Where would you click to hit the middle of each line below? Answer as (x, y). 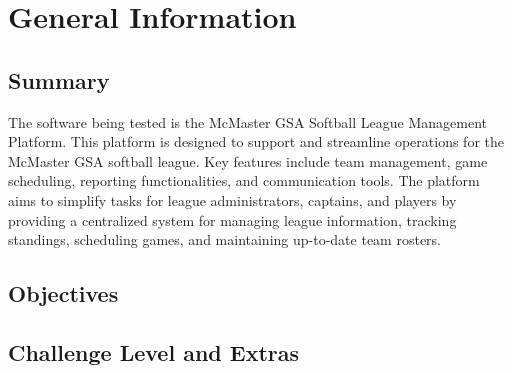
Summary (59, 79)
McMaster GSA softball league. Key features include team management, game (248, 160)
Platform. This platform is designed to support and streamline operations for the (256, 141)
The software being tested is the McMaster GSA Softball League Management (247, 121)
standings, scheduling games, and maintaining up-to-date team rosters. (224, 239)
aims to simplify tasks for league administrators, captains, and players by (232, 199)
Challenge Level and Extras (154, 351)
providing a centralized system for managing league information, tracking (232, 219)
